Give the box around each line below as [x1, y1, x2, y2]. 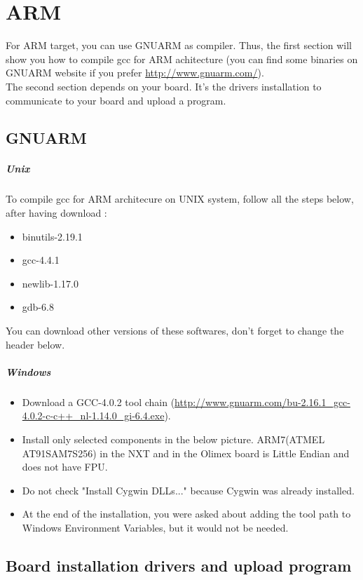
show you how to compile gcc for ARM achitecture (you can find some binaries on [6, 51, 358, 66]
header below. [6, 337, 65, 351]
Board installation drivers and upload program [6, 554, 352, 576]
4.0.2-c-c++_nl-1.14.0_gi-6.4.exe [22, 408, 165, 423]
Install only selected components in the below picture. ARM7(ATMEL [22, 431, 325, 446]
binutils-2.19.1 [22, 229, 83, 243]
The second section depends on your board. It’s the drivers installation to [6, 79, 322, 93]
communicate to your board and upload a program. [6, 93, 226, 107]
